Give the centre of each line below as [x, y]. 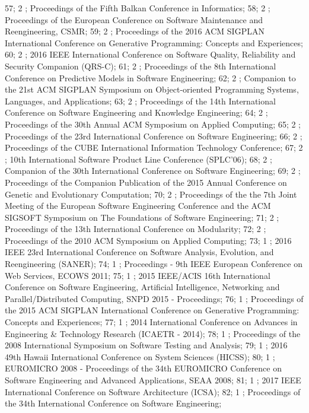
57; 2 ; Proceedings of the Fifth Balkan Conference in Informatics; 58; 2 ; [138, 8]
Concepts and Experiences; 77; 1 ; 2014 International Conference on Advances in [151, 322]
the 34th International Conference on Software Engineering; [113, 403]
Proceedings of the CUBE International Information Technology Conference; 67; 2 [154, 147]
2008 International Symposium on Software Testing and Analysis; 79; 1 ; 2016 [146, 345]
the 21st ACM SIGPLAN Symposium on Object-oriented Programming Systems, [152, 89]
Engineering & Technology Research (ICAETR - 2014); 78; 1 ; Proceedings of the [153, 333]
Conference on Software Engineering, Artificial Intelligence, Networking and [142, 287]
